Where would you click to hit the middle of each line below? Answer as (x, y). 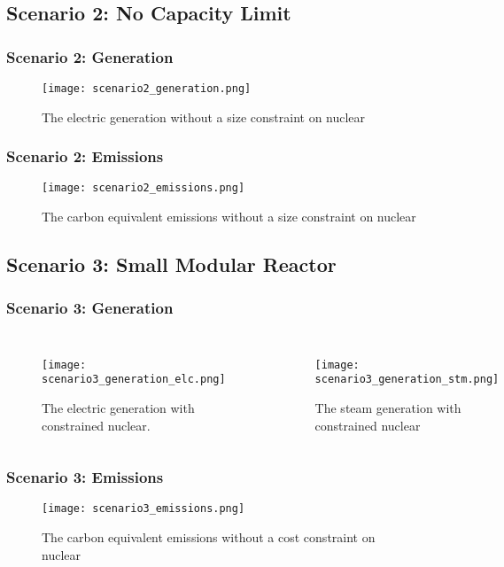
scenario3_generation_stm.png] (407, 380)
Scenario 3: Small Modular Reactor (171, 264)
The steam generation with (388, 408)
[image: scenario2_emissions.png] (143, 188)
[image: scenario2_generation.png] (147, 89)
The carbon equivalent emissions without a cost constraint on (209, 537)
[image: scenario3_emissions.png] (143, 509)
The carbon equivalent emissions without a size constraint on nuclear (229, 217)
